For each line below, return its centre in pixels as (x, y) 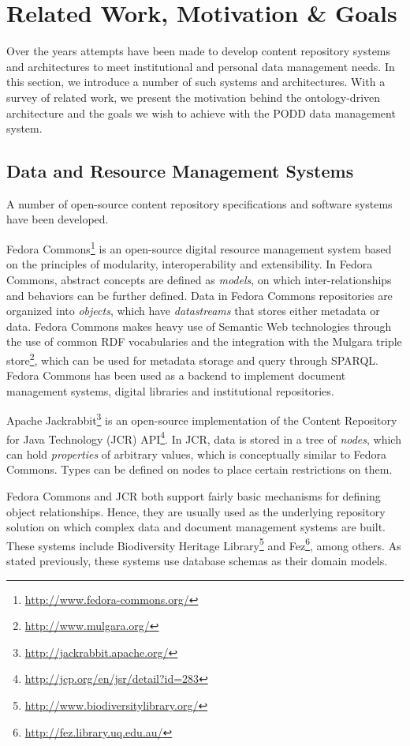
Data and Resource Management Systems (180, 171)
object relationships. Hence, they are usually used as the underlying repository (196, 511)
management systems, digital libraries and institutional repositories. (170, 390)
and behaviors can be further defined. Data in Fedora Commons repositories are (199, 295)
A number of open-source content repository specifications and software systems (199, 203)
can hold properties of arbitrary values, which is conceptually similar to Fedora (197, 454)
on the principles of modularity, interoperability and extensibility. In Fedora (190, 264)
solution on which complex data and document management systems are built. (196, 527)
